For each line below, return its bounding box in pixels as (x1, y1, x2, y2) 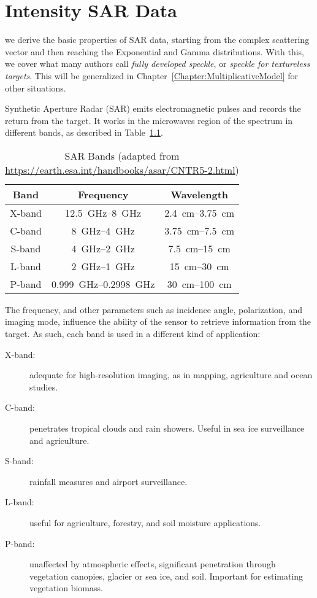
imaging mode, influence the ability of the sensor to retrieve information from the (5, 315, 311, 328)
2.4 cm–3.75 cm (164, 205, 235, 220)
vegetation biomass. (29, 581, 103, 594)
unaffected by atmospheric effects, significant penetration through (29, 557, 276, 570)
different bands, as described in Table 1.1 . (5, 126, 163, 139)
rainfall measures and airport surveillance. (29, 475, 188, 487)
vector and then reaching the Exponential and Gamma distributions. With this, (5, 45, 304, 58)
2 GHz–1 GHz (71, 258, 135, 273)
